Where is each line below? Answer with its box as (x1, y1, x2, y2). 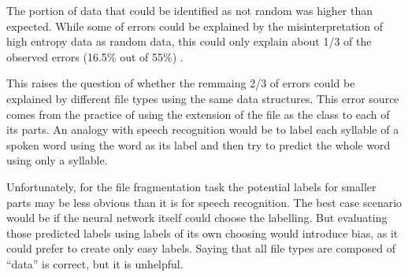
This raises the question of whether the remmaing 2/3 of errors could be (6, 75, 355, 91)
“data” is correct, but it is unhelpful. (6, 255, 184, 271)
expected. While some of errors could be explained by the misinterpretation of (6, 17, 383, 34)
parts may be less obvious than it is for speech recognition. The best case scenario (6, 194, 402, 210)
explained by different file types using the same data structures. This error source (6, 90, 399, 106)
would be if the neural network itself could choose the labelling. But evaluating (6, 209, 388, 226)
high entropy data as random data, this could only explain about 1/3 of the (6, 33, 372, 50)
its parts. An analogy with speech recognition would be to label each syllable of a (6, 121, 399, 138)
